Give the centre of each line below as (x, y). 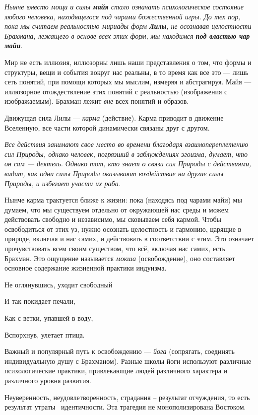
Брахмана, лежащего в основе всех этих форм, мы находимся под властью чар (127, 35)
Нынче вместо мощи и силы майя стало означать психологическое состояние (124, 6)
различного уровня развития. (48, 380)
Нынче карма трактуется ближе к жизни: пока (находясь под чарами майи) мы (123, 200)
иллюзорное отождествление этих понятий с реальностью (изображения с (116, 91)
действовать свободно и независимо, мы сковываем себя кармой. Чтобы (113, 219)
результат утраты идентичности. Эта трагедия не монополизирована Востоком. (125, 407)
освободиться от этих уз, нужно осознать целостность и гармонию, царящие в (123, 229)
